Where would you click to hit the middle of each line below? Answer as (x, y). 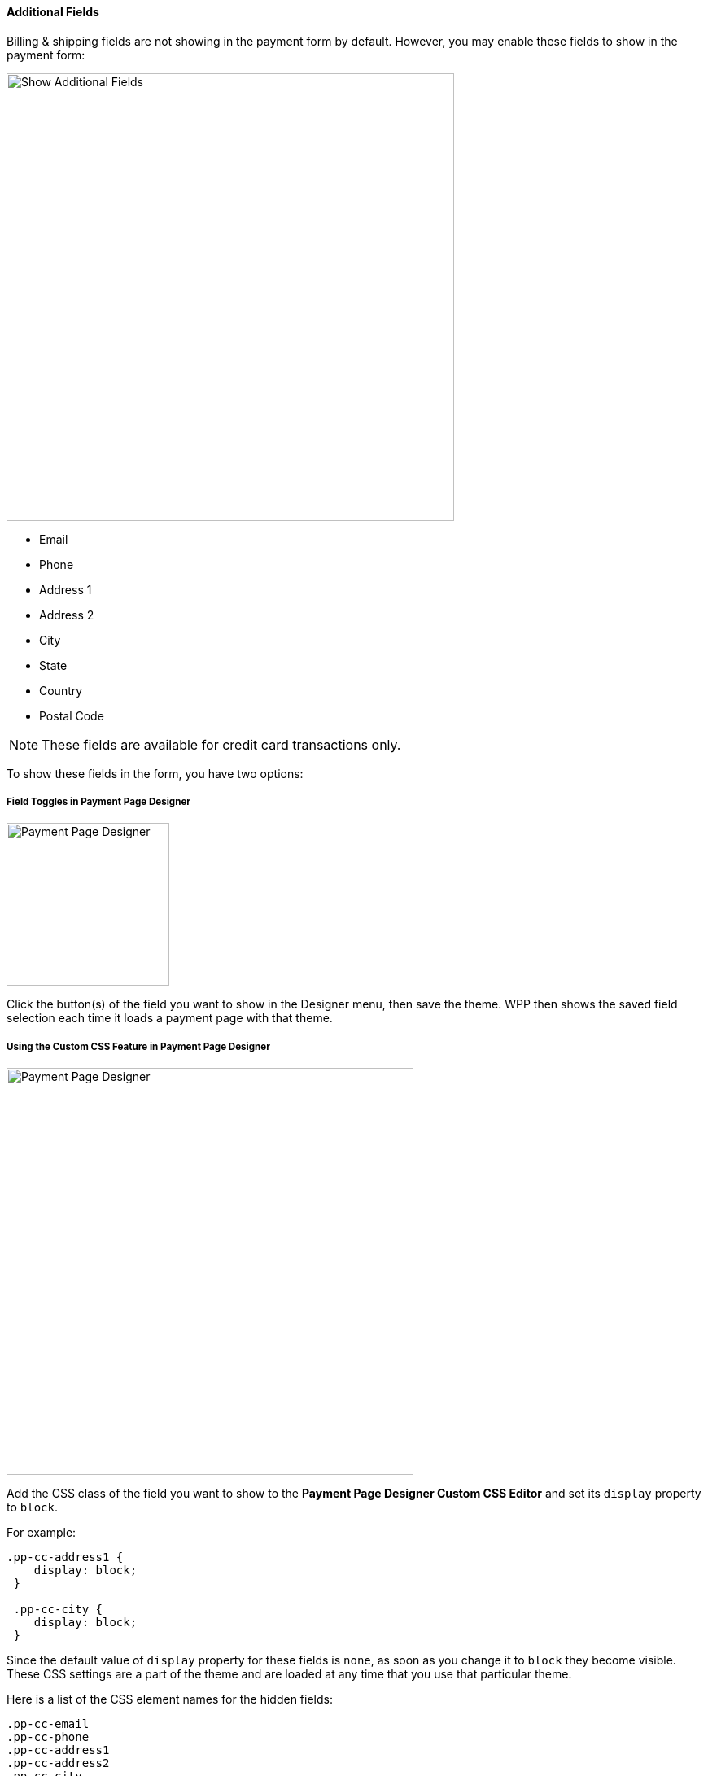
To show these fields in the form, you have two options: (155, 773)
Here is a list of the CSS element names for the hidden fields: (170, 1699)
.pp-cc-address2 (58, 1763)
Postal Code (72, 715)
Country (61, 690)
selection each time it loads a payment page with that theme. (170, 1018)
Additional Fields (53, 12)
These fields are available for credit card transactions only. (221, 744)
